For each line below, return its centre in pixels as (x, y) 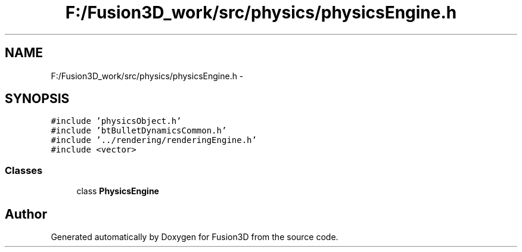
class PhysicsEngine (118, 191)
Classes (24, 170)
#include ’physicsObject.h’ (116, 121)
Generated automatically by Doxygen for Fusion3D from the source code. (195, 237)
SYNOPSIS (37, 99)
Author (26, 214)
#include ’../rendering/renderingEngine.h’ (154, 140)
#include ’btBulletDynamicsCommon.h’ (139, 131)
